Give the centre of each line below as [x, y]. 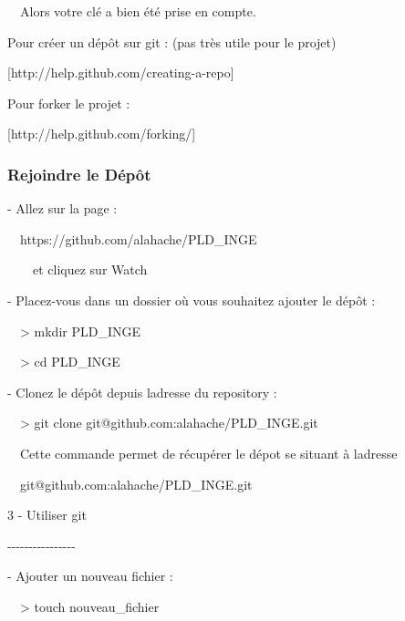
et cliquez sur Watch [90, 269]
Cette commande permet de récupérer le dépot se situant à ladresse [208, 453]
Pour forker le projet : [69, 103]
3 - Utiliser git [47, 515]
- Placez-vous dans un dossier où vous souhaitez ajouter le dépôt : [192, 300]
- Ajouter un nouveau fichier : [90, 576]
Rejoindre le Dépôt [79, 174]
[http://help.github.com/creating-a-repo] [121, 72]
